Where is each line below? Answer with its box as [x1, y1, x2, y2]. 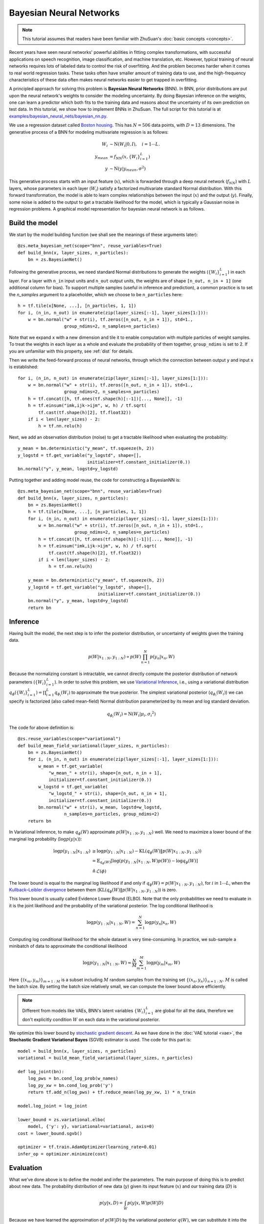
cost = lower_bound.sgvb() [18, 1130, 83, 1136]
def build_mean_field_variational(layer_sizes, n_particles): [18, 743, 170, 749]
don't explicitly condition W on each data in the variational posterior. [22, 1016, 160, 1022]
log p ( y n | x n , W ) [144, 919, 176, 926]
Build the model [9, 218, 58, 227]
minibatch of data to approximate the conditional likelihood [9, 943, 127, 949]
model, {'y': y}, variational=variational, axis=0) [27, 1124, 154, 1130]
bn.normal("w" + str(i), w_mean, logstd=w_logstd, [38, 804, 162, 810]
